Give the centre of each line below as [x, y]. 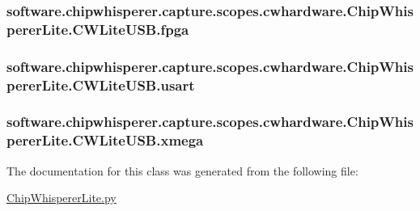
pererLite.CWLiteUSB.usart [101, 84]
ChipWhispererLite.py [62, 198]
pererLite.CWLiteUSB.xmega [105, 140]
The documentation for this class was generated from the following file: [182, 170]
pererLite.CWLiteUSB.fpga [98, 29]
